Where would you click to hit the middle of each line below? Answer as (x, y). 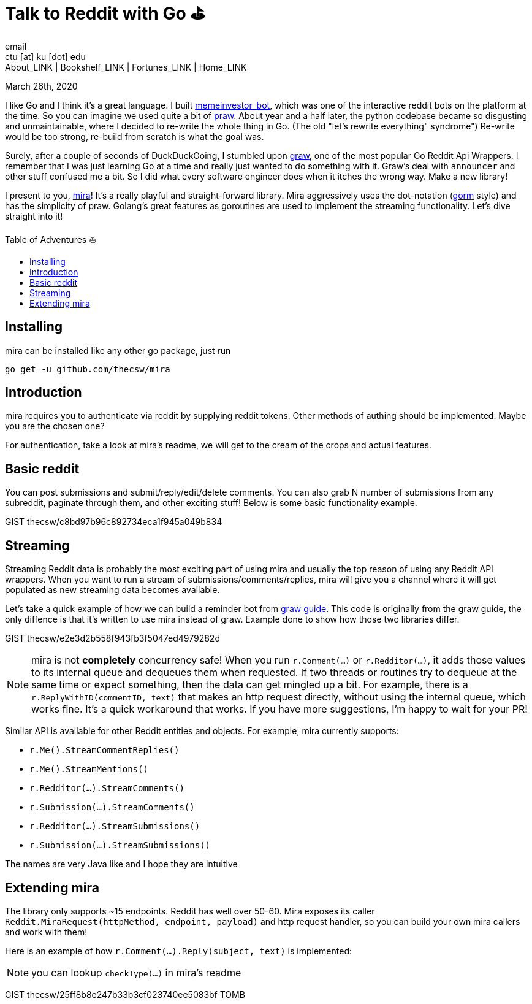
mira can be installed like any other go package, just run (118, 350)
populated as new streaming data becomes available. (112, 590)
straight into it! (34, 216)
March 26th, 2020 (41, 86)
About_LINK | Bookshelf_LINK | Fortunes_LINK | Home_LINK (126, 67)
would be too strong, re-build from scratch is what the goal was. (135, 136)
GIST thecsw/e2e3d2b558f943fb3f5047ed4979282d (112, 638)
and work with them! (46, 932)
